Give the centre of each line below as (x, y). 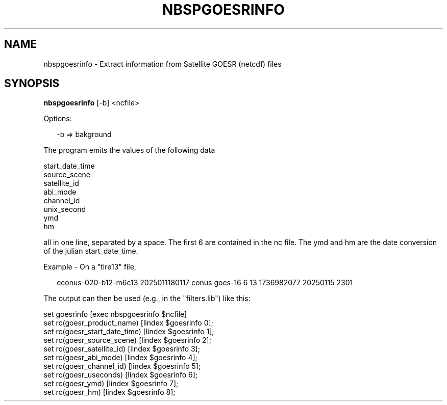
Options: (58, 119)
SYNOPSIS (32, 84)
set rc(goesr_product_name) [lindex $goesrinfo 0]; (128, 323)
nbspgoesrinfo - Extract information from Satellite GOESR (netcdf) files (163, 64)
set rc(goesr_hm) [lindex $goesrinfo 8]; (109, 392)
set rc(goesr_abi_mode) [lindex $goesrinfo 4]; (120, 358)
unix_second (65, 209)
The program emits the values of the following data (129, 150)
